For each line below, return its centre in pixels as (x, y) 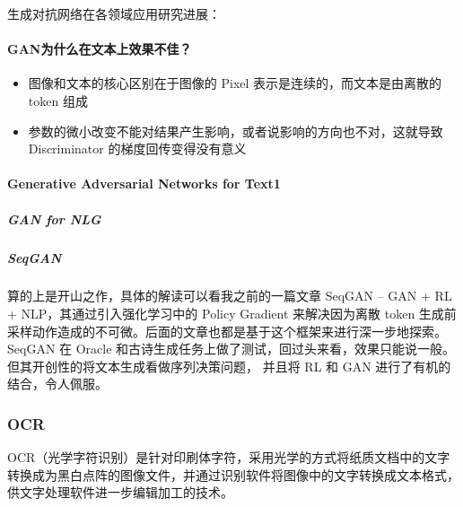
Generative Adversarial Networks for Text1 (144, 184)
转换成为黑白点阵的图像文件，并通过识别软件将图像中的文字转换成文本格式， (233, 474)
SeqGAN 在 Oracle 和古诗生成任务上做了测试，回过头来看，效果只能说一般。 (231, 349)
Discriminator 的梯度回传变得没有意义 (137, 149)
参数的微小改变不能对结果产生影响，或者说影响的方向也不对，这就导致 (236, 131)
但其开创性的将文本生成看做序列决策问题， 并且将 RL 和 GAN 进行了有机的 (229, 366)
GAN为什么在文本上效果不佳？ (100, 49)
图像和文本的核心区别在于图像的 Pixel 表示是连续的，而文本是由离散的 (235, 83)
